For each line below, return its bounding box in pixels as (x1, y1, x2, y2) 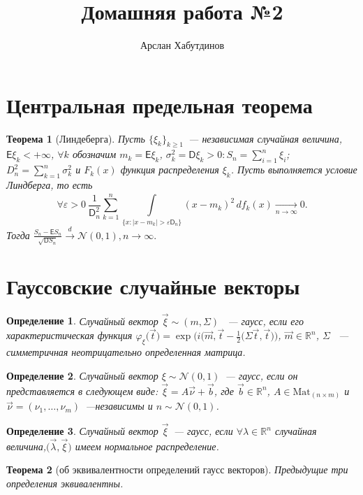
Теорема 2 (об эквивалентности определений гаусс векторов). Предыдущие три (6, 462, 348, 477)
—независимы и (85, 399, 153, 413)
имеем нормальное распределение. (75, 438, 219, 453)
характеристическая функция (6, 328, 133, 343)
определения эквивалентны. (6, 476, 124, 491)
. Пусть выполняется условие (230, 162, 357, 177)
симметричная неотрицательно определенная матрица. (6, 345, 246, 359)
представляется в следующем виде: (6, 383, 158, 398)
